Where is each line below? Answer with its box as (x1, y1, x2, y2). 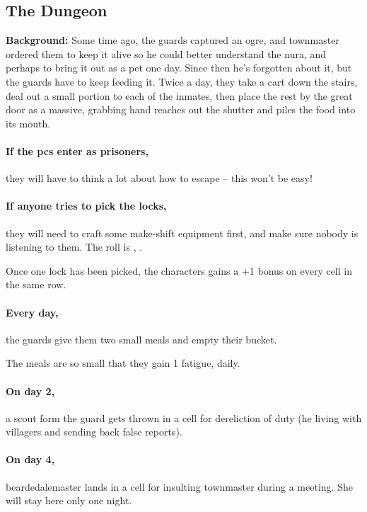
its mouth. (6, 115, 51, 130)
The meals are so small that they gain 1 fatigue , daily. (6, 355, 240, 370)
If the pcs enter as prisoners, (6, 143, 148, 158)
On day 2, (6, 383, 55, 398)
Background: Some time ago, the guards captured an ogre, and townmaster (6, 33, 339, 47)
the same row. (6, 277, 66, 292)
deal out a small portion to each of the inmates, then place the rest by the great (6, 88, 353, 103)
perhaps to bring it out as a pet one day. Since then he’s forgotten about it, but (6, 60, 352, 75)
